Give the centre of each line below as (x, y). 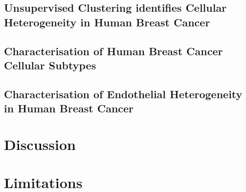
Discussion (40, 144)
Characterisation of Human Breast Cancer (113, 51)
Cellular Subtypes (50, 65)
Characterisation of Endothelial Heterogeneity (123, 94)
